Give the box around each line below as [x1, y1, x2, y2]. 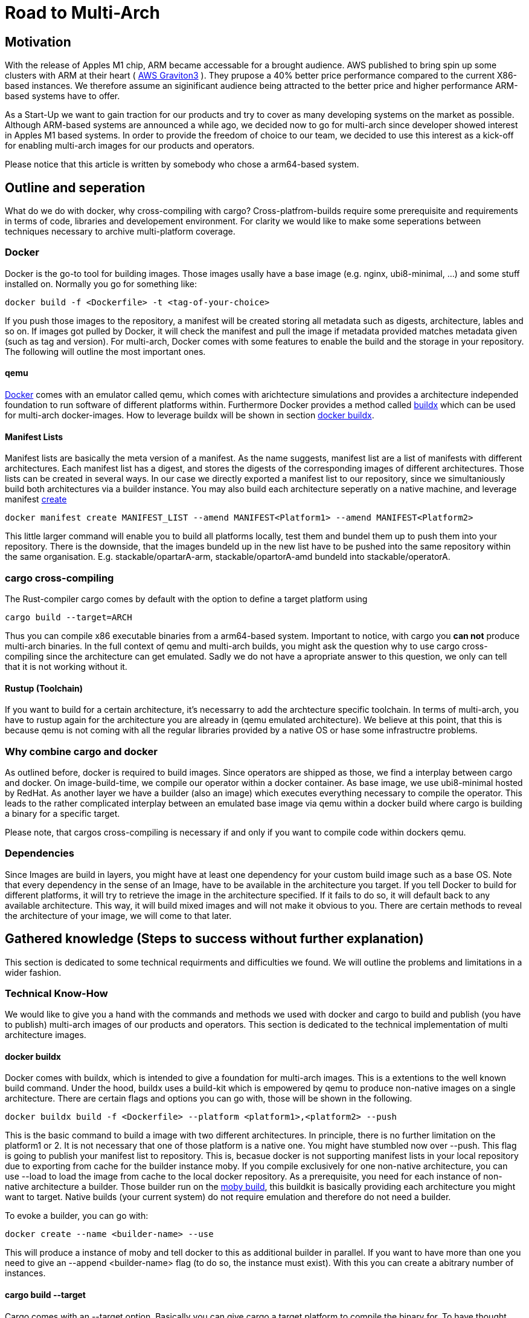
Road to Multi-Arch [5, 2, 160, 23]
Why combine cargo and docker [5, 745, 158, 758]
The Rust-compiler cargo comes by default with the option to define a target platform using [5, 593, 368, 604]
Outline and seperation [5, 180, 146, 195]
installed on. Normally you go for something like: [5, 278, 197, 289]
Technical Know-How [5, 987, 108, 999]
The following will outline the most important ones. [5, 346, 206, 357]
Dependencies [5, 847, 75, 860]
